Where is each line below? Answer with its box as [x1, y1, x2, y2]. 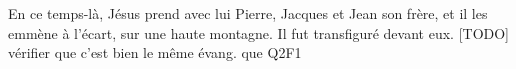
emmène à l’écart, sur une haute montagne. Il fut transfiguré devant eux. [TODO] [8, 22, 510, 43]
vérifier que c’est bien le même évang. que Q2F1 [8, 42, 302, 63]
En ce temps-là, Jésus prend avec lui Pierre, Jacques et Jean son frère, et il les [8, 3, 488, 23]
